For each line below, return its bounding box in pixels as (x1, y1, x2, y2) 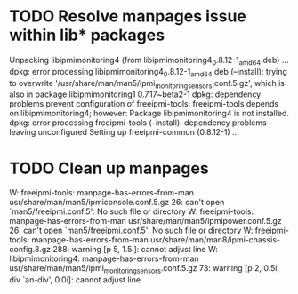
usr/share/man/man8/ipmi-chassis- (149, 234, 280, 245)
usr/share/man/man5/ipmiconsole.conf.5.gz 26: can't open (9, 197, 225, 208)
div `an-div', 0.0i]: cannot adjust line (9, 274, 141, 285)
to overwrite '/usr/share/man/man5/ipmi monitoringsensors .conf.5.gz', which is (9, 77, 285, 91)
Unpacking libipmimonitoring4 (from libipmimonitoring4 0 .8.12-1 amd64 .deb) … (9, 54, 289, 68)
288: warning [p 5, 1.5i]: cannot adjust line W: (52, 244, 218, 255)
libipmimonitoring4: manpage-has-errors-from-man (9, 253, 199, 264)
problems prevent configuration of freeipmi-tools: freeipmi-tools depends (9, 99, 278, 109)
